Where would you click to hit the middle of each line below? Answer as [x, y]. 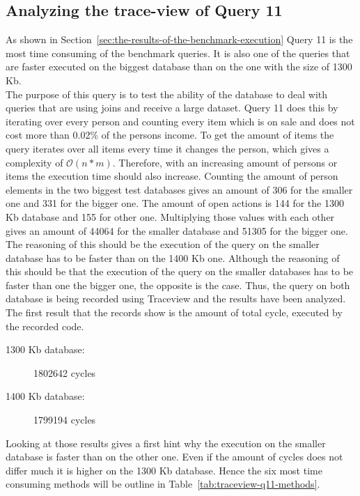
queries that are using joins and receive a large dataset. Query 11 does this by [172, 108]
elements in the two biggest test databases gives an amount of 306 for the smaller [179, 189]
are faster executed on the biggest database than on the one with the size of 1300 [179, 67]
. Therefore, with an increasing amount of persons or [225, 162]
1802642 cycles [65, 372]
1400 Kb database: [45, 396]
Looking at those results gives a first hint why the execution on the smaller [166, 443]
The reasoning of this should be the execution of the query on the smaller [163, 244]
